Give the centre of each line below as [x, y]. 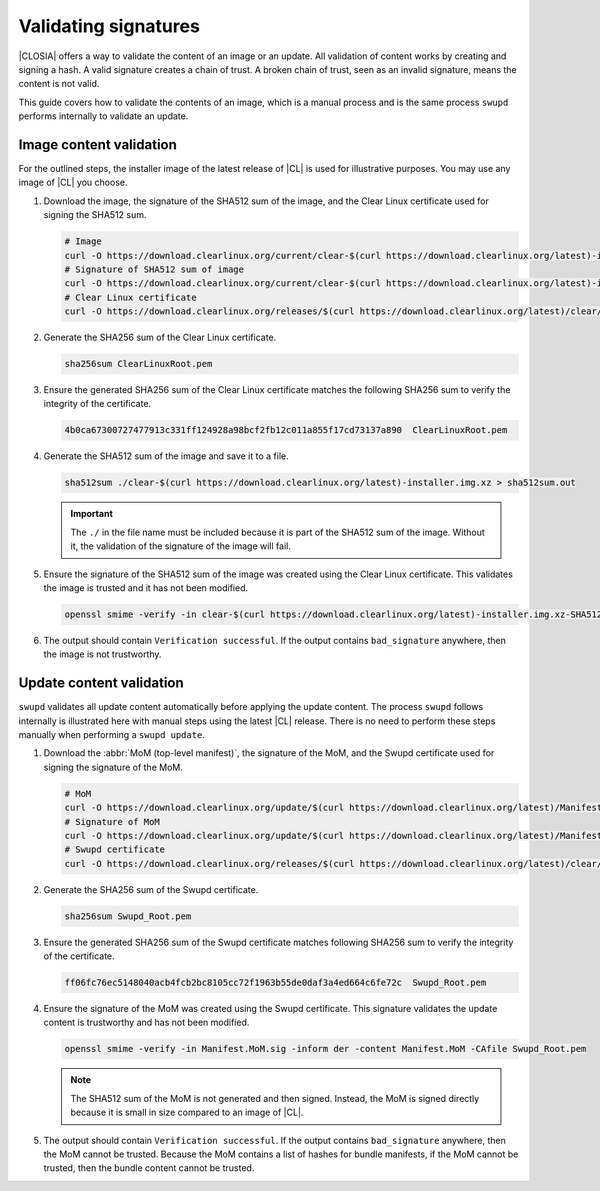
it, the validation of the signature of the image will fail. [181, 546]
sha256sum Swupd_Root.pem [128, 916]
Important [92, 514]
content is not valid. [59, 84]
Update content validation [101, 683]
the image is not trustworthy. [102, 654]
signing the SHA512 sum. [95, 215]
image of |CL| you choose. [73, 182]
